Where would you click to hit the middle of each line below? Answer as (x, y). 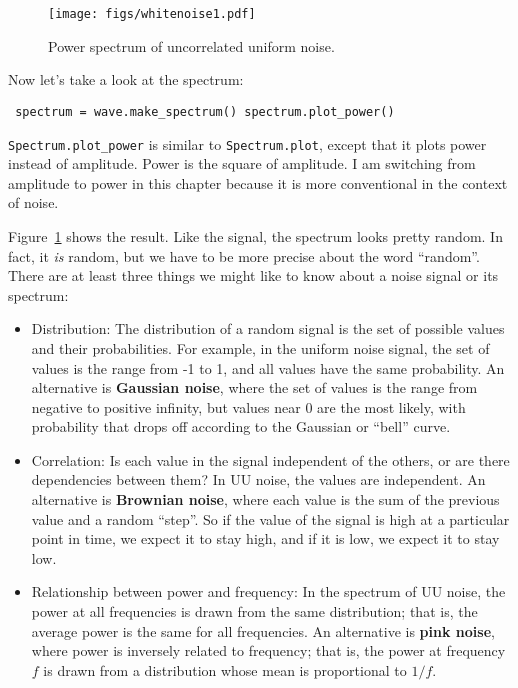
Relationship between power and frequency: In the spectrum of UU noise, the (268, 591)
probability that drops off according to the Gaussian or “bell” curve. (241, 426)
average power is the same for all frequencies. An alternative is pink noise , (263, 630)
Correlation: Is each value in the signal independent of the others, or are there (270, 459)
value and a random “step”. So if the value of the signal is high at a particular (270, 518)
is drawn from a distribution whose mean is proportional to (225, 669)
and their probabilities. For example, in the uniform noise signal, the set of (260, 347)
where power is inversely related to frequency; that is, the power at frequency (268, 650)
